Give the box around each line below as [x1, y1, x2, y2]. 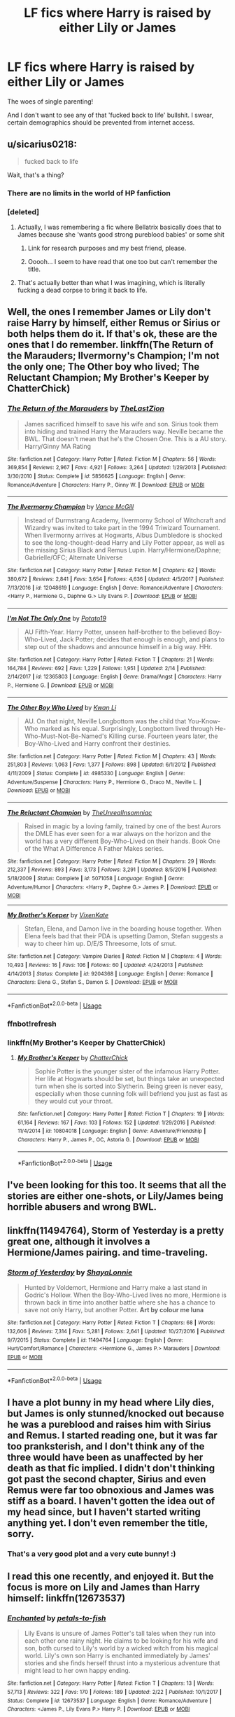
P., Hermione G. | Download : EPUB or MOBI [7, 681, 114, 689]
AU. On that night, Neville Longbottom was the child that [24, 716, 187, 725]
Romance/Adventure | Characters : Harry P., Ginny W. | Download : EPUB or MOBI [7, 481, 205, 488]
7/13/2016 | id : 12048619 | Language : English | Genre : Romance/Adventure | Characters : [7, 584, 224, 591]
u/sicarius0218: [7, 139, 78, 151]
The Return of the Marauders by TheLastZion [7, 404, 165, 414]
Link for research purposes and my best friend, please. [27, 244, 187, 252]
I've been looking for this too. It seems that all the [7, 1179, 227, 1191]
